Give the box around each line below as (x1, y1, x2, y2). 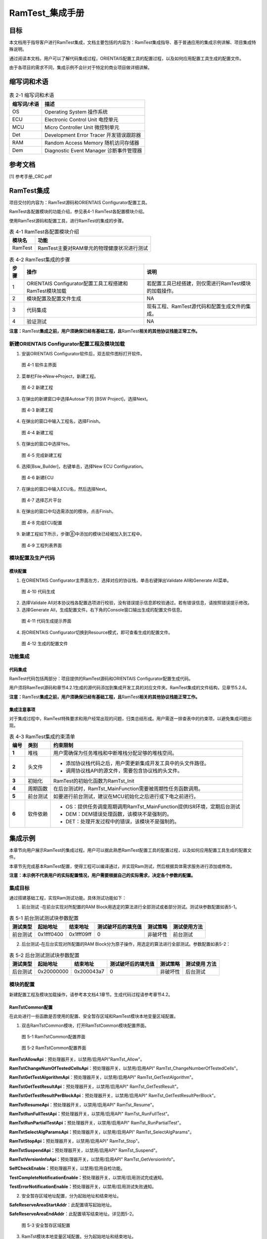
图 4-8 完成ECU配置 (21, 519, 63, 525)
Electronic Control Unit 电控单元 (44, 116, 119, 123)
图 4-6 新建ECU (21, 475, 54, 481)
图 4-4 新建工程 (21, 429, 54, 436)
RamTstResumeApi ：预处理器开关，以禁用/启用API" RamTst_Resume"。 (9, 1102, 157, 1108)
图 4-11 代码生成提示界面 (21, 618, 72, 624)
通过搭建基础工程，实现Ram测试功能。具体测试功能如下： (9, 895, 127, 901)
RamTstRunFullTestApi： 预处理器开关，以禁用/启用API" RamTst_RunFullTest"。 (9, 1111, 172, 1117)
